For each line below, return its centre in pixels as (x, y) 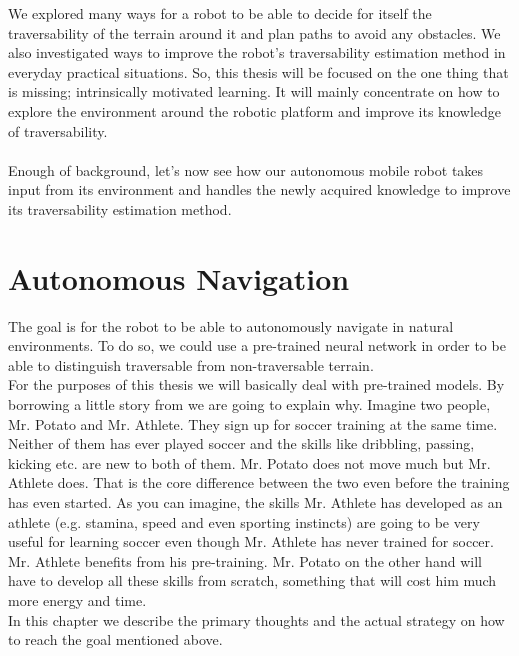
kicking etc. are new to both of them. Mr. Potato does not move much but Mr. (249, 462)
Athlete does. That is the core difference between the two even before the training (259, 482)
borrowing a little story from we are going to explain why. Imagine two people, (249, 404)
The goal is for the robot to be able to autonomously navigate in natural (231, 325)
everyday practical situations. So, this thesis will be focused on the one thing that (258, 71)
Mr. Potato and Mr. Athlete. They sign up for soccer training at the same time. (253, 423)
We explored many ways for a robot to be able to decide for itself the (220, 13)
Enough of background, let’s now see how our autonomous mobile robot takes (246, 169)
